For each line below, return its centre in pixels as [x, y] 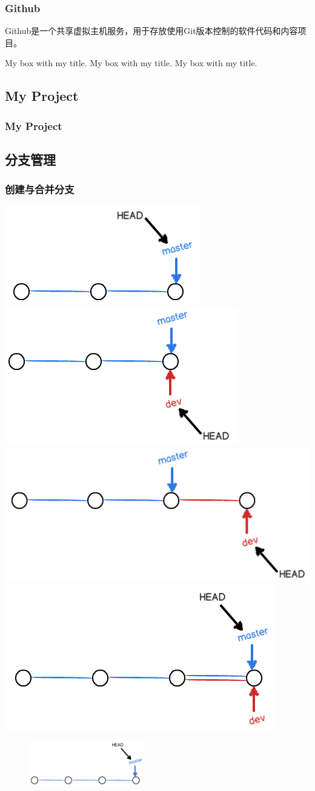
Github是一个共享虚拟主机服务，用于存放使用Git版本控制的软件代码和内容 [151, 31]
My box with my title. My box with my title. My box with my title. [131, 63]
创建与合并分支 [40, 189]
